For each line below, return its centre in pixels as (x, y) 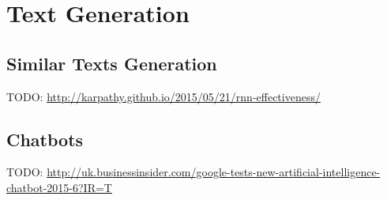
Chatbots (45, 139)
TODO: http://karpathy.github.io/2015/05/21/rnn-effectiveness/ (163, 96)
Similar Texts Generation (112, 63)
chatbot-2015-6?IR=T (59, 187)
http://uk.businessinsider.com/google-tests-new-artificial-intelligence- (214, 172)
